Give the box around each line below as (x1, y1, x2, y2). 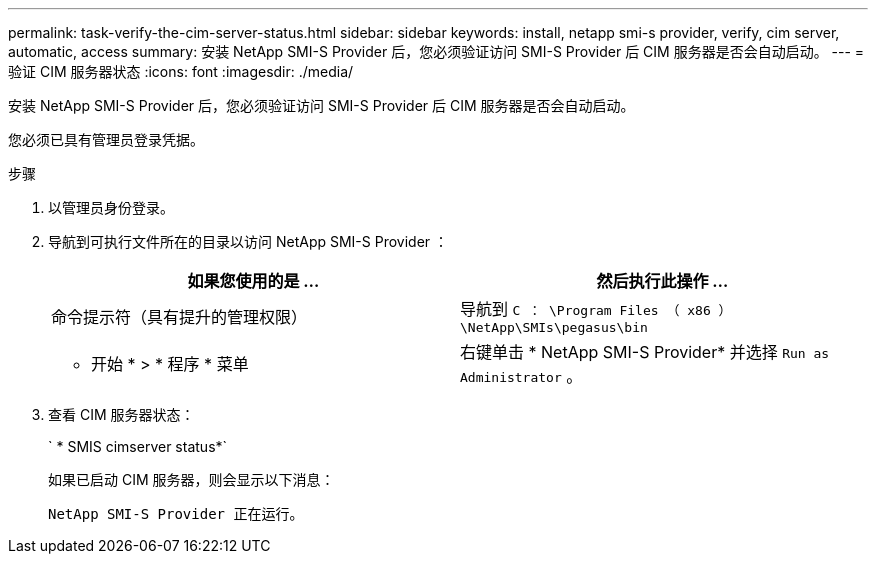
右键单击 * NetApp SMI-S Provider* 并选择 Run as (460, 342, 830, 362)
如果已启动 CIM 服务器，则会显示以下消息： (48, 471, 335, 488)
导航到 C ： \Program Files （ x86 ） (460, 299, 732, 319)
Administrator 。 (460, 366, 583, 386)
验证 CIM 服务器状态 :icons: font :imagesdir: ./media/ (8, 63, 354, 80)
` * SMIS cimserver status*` (48, 438, 228, 455)
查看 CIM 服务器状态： (48, 406, 195, 423)
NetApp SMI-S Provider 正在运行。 (48, 506, 304, 522)
